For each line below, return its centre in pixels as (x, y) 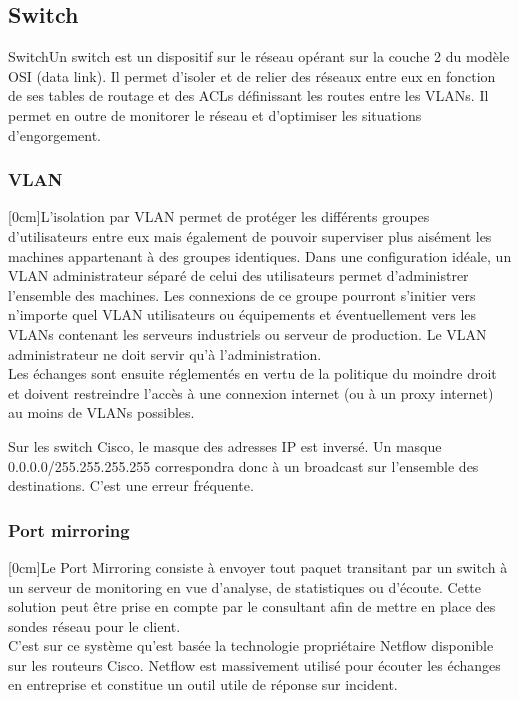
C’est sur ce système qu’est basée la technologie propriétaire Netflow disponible (251, 645)
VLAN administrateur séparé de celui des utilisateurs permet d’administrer (238, 275)
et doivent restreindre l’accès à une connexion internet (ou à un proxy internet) (251, 392)
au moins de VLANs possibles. (101, 412)
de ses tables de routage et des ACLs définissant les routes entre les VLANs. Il (248, 95)
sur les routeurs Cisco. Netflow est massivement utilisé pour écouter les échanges (254, 664)
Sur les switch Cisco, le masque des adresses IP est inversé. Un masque (225, 445)
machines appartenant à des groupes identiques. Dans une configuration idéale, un (260, 255)
